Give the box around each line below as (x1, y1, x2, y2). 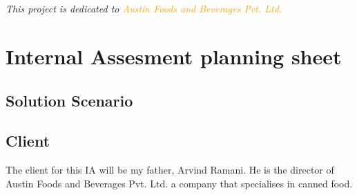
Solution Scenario (6, 89, 133, 111)
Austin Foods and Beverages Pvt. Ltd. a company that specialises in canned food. (6, 176, 353, 190)
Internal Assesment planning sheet (6, 41, 342, 70)
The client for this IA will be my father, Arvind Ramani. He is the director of (6, 162, 334, 177)
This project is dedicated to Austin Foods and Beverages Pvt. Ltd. (6, 1, 282, 16)
